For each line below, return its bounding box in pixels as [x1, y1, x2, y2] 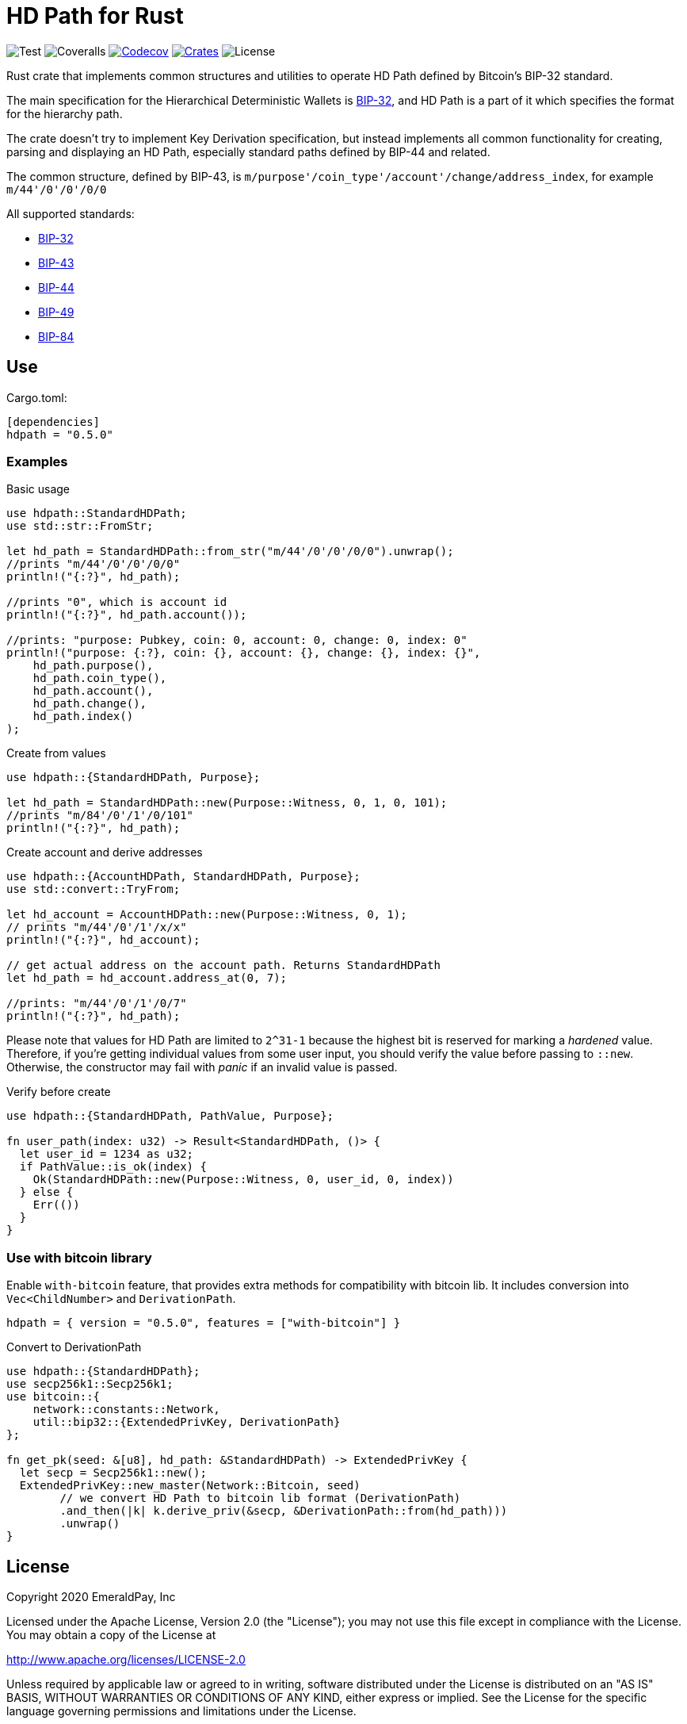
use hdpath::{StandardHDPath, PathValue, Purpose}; [6, 1109, 334, 1123]
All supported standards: [6, 206, 135, 220]
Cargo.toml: [6, 390, 67, 404]
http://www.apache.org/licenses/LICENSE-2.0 [6, 1652, 246, 1666]
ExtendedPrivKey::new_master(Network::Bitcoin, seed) [19, 1479, 361, 1492]
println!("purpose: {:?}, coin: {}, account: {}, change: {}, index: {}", [6, 646, 481, 660]
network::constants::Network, [32, 1403, 220, 1416]
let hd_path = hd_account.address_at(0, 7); [6, 971, 288, 985]
